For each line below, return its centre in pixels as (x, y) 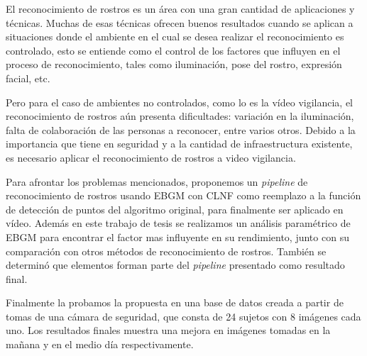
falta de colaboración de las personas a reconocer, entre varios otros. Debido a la (181, 129)
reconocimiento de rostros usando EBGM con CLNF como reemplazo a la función (183, 195)
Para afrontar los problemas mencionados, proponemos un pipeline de (157, 181)
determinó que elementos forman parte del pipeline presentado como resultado (175, 265)
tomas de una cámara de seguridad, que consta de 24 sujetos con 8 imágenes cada (183, 316)
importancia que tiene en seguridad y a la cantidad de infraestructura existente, (179, 144)
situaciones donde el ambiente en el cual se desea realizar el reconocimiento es (175, 37)
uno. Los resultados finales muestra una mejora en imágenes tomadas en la (168, 330)
